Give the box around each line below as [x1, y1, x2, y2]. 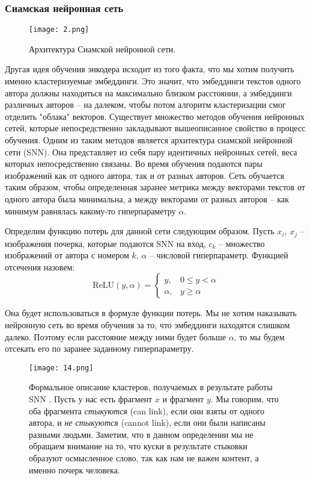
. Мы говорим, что [210, 393, 279, 405]
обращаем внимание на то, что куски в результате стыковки [29, 440, 248, 452]
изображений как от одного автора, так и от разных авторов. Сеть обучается [5, 169, 284, 181]
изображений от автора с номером [5, 249, 129, 261]
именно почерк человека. [29, 463, 120, 476]
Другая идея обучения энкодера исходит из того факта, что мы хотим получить [5, 63, 294, 75]
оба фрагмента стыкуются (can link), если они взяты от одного [29, 404, 265, 417]
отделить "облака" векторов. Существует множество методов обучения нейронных [5, 110, 305, 122]
